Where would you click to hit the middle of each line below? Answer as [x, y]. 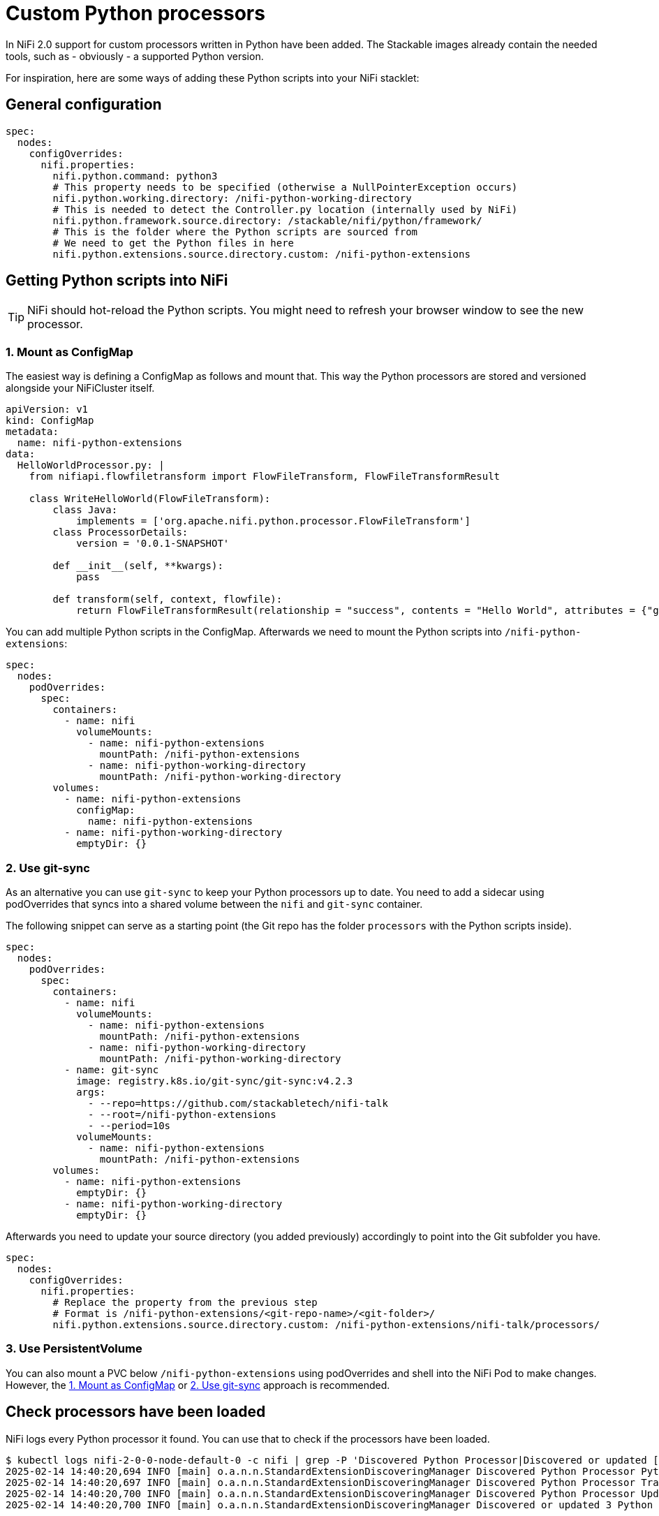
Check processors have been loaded [136, 1412]
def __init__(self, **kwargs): [138, 566]
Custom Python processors [135, 13]
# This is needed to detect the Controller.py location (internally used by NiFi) [285, 209]
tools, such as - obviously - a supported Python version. [135, 56]
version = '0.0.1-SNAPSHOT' [153, 544]
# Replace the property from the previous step [185, 1302]
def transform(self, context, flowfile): [168, 599]
